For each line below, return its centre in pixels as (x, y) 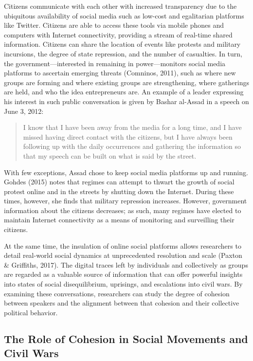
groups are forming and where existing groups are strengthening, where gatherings (126, 82)
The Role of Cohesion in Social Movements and (126, 338)
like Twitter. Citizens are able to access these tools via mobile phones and (114, 25)
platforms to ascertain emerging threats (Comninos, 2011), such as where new (120, 73)
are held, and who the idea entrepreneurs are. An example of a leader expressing (124, 92)
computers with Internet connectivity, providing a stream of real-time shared (118, 34)
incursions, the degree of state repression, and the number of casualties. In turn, (123, 53)
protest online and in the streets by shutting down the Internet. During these (119, 191)
